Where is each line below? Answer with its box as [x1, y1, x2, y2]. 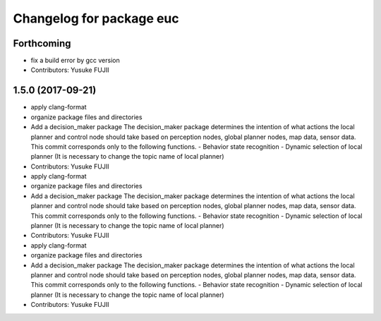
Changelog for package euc [13, 11, 179, 26]
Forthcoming [13, 37, 71, 49]
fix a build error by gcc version [30, 56, 120, 65]
